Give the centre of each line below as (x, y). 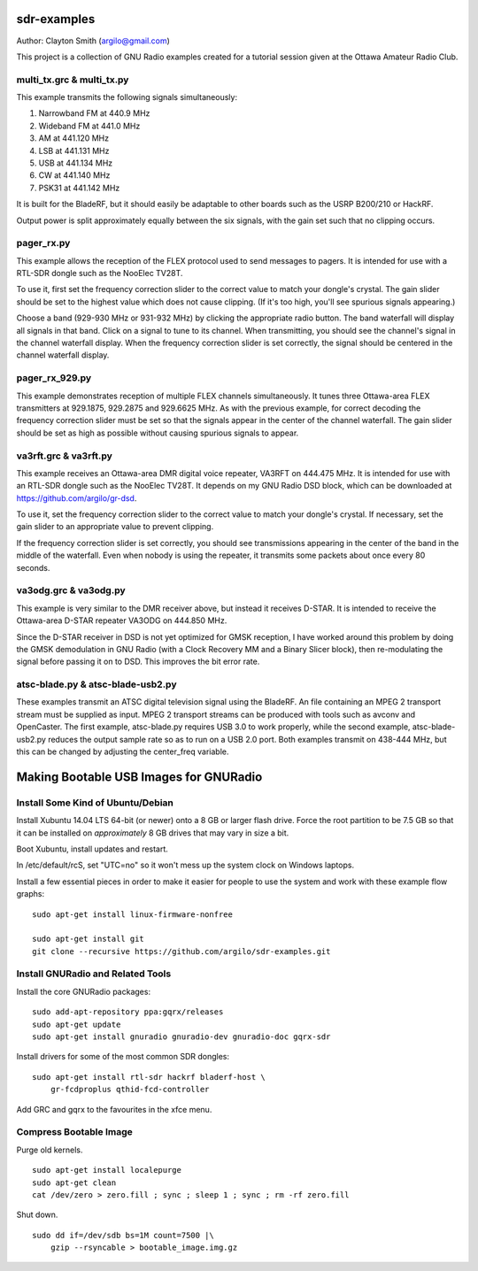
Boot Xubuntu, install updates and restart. (92, 849)
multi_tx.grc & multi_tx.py (73, 80)
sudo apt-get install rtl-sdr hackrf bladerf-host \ (149, 1077)
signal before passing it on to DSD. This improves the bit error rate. (138, 662)
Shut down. (37, 1215)
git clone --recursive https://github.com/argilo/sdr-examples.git (181, 951)
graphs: (30, 894)
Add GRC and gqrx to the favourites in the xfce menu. (114, 1109)
